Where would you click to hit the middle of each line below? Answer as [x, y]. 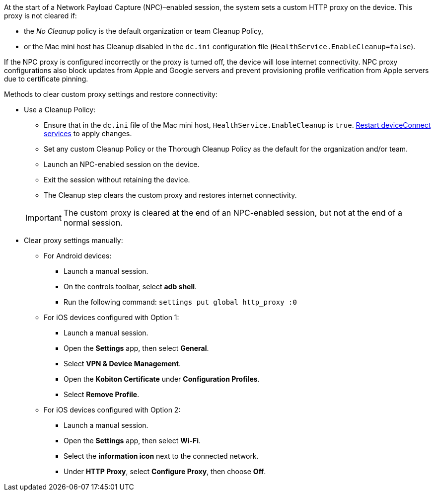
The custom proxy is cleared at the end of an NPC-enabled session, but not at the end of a [233, 213]
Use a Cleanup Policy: [60, 110]
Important [43, 218]
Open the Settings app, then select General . [136, 348]
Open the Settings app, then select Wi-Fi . [132, 441]
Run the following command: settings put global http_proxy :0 [180, 302]
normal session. [93, 223]
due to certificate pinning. [46, 79]
